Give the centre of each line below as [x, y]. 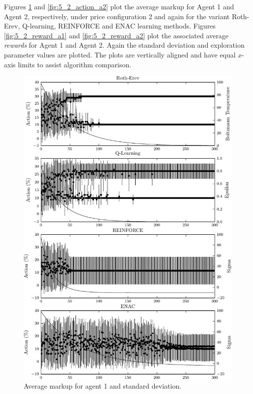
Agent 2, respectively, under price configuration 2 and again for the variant [117, 16]
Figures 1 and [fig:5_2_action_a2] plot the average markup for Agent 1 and [119, 6]
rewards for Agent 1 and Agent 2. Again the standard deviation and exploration [124, 45]
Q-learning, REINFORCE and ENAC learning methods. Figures [119, 26]
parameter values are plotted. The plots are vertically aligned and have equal [120, 54]
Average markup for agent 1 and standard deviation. [103, 386]
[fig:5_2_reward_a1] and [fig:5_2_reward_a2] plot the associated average [116, 35]
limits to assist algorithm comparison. [75, 64]
